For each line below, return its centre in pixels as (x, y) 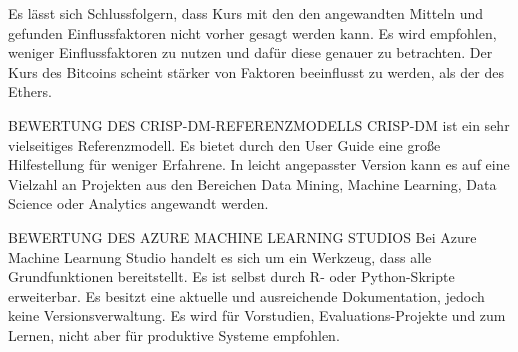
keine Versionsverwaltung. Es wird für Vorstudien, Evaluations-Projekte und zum (257, 315)
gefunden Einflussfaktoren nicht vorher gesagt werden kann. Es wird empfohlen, (252, 32)
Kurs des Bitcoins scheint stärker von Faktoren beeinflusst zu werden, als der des (256, 71)
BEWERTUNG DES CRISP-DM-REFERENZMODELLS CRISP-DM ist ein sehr (259, 124)
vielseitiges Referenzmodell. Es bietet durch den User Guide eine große (224, 144)
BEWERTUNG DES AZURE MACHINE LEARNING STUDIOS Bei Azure (242, 236)
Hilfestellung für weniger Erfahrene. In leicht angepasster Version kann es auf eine (259, 164)
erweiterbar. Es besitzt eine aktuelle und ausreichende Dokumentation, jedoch (246, 295)
